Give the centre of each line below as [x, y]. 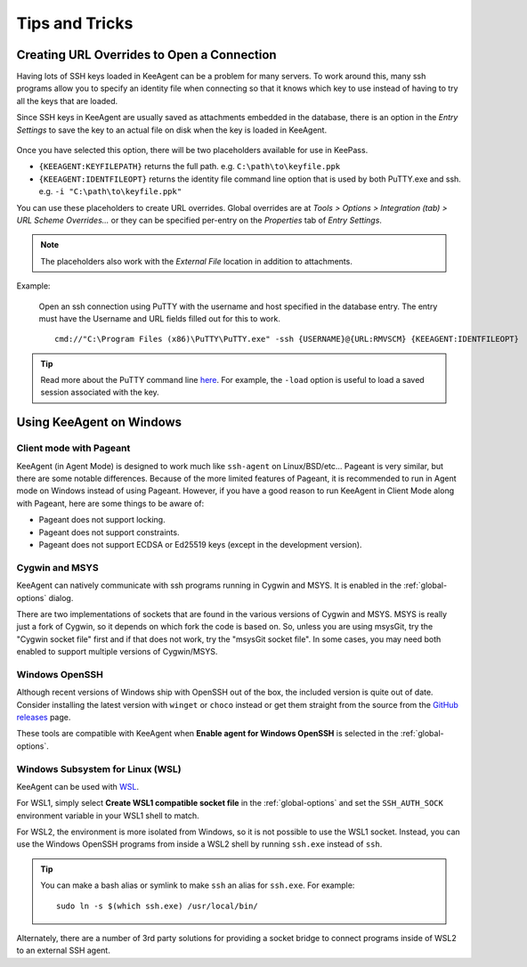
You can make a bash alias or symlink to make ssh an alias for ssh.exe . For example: [198, 885]
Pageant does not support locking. [102, 520]
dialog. [61, 597]
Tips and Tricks [75, 23]
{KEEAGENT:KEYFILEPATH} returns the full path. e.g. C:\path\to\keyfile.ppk [190, 167]
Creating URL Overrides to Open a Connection [146, 55]
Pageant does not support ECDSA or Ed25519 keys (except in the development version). [200, 544]
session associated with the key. [100, 393]
